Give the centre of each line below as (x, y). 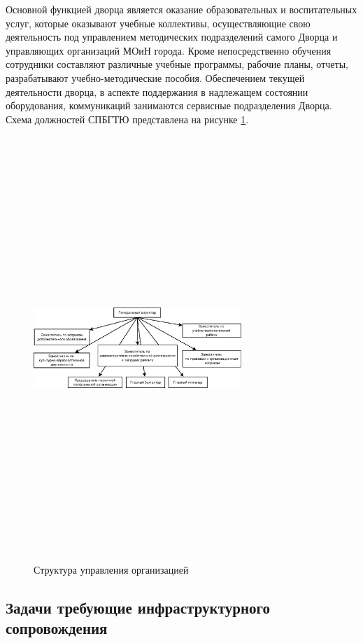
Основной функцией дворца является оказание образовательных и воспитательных (181, 9)
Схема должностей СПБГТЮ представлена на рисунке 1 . (127, 119)
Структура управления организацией (111, 569)
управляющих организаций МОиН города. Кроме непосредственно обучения (169, 50)
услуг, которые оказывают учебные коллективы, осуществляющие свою (158, 23)
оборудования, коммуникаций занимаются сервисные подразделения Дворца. (169, 105)
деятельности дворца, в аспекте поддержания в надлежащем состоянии (157, 91)
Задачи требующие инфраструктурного (138, 607)
